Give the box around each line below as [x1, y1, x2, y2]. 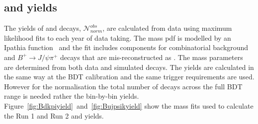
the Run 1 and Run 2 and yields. [4, 110, 104, 121]
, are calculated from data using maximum [102, 23, 232, 33]
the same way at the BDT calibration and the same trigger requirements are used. [4, 71, 255, 82]
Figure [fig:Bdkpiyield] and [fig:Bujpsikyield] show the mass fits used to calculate [4, 100, 254, 111]
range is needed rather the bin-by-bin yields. [4, 91, 139, 101]
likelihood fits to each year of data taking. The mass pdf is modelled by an [4, 32, 231, 43]
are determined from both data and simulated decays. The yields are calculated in [4, 62, 254, 72]
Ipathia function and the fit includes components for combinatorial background [4, 42, 249, 53]
